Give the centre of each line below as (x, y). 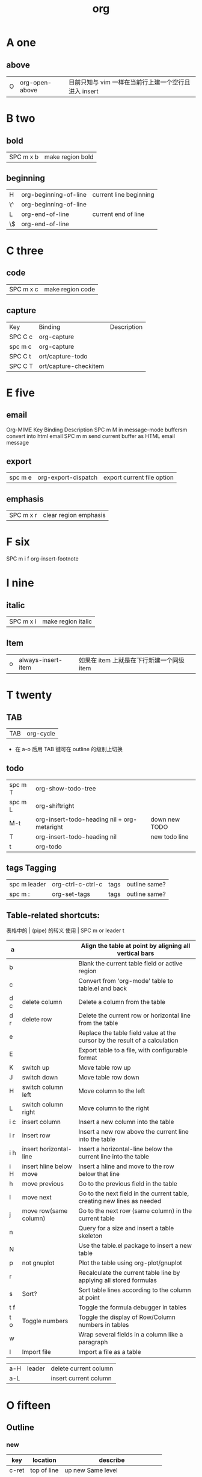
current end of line (118, 214)
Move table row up (105, 1068)
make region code (69, 289)
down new (165, 819)
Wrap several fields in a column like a (131, 1335)
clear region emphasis (75, 515)
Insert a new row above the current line (134, 1132)
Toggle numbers (45, 1321)
